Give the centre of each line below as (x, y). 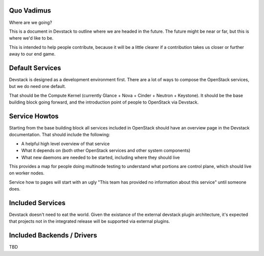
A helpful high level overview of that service (66, 144)
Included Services (37, 203)
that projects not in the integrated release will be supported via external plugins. (89, 221)
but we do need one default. (37, 86)
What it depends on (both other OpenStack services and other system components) (106, 150)
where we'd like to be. (31, 38)
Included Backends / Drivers (53, 235)
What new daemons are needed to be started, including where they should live (101, 157)
